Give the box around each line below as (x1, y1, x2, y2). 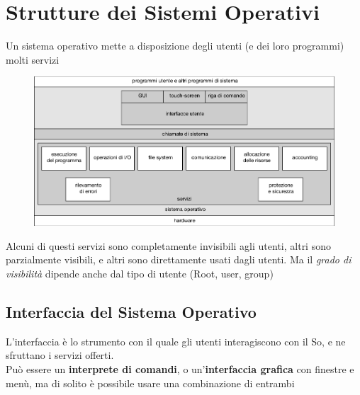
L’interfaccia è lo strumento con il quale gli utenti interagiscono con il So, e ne (6, 333, 346, 348)
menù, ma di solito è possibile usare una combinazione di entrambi (6, 375, 295, 390)
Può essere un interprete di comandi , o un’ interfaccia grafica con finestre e (6, 362, 354, 377)
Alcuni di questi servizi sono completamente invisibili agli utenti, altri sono (6, 238, 331, 253)
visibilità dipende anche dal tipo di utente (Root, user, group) (6, 266, 274, 281)
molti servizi (6, 52, 60, 67)
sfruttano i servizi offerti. (6, 348, 114, 362)
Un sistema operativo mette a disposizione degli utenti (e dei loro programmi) (6, 38, 344, 53)
